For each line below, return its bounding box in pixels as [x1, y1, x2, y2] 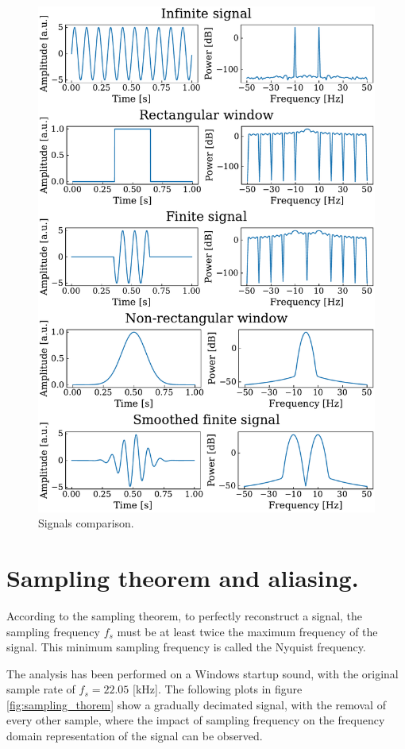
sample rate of [6, 681, 75, 697]
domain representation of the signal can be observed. [6, 728, 263, 744]
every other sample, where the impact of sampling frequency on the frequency [6, 712, 385, 728]
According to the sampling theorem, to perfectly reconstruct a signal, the [6, 607, 363, 624]
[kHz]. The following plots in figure [132, 681, 303, 697]
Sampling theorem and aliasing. [6, 561, 359, 593]
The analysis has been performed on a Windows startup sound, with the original [6, 665, 399, 681]
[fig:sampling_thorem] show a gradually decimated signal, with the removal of [6, 696, 386, 712]
